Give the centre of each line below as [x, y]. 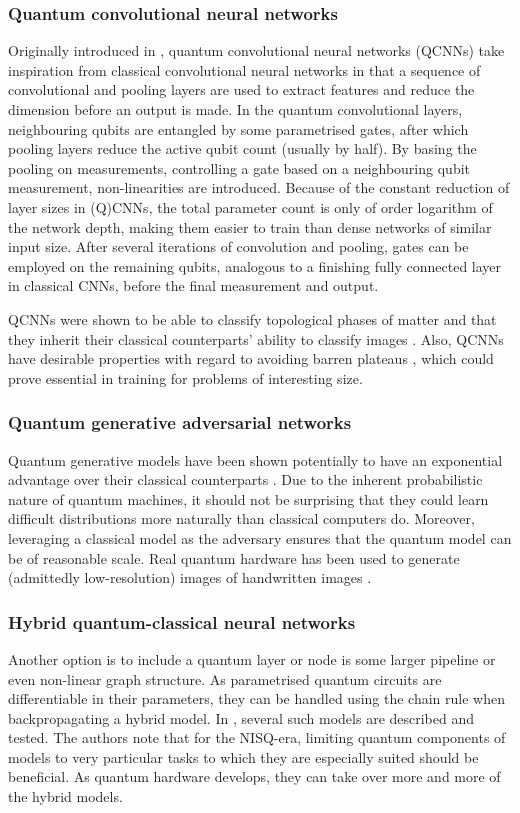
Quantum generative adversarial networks [180, 422]
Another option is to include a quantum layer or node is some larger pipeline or [252, 658]
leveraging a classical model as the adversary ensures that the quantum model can [260, 537]
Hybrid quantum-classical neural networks [182, 621]
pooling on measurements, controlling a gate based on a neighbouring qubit [239, 167]
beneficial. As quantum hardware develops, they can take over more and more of [254, 776]
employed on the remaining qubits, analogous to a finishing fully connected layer [255, 265]
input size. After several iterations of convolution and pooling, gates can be [238, 246]
